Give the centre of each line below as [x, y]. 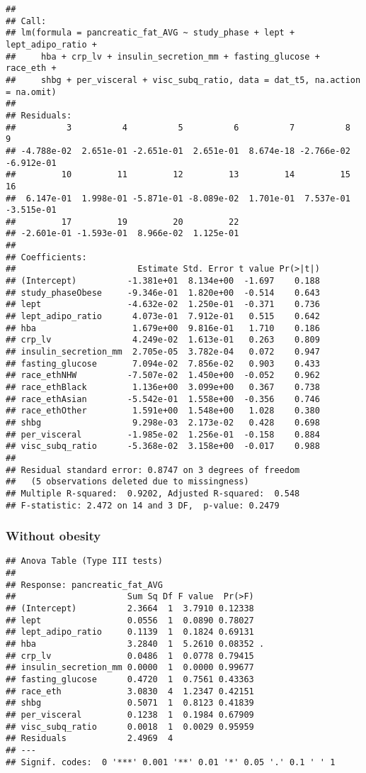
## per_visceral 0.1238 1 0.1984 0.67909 [130, 714]
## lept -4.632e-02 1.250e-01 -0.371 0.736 [163, 305]
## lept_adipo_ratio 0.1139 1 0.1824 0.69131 [130, 632]
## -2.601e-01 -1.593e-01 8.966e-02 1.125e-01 [122, 234]
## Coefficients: [46, 257]
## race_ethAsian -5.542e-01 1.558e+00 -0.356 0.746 [163, 399]
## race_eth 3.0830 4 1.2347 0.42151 [130, 691]
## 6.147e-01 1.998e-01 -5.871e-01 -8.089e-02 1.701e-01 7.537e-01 [178, 198]
